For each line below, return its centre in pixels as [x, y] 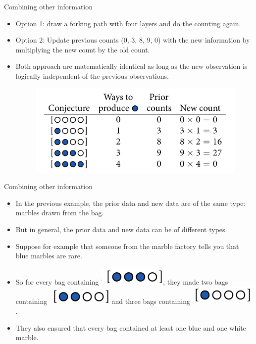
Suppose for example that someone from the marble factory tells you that [127, 246]
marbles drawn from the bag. [60, 213]
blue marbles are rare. [49, 256]
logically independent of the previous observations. [92, 75]
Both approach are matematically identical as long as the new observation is [131, 66]
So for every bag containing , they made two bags [122, 281]
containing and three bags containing [103, 301]
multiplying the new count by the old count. [83, 49]
